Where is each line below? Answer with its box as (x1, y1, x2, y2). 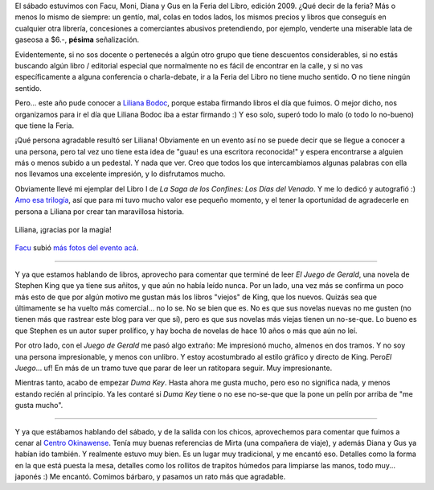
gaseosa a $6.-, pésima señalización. (14, 35, 140, 44)
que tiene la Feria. (14, 121, 75, 130)
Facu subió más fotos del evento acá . (14, 243, 139, 253)
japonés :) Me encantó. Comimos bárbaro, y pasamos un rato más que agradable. (14, 471, 286, 482)
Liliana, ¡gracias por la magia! (14, 225, 112, 235)
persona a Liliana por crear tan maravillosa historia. (14, 206, 185, 216)
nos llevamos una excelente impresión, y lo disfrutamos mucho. (14, 169, 226, 179)
